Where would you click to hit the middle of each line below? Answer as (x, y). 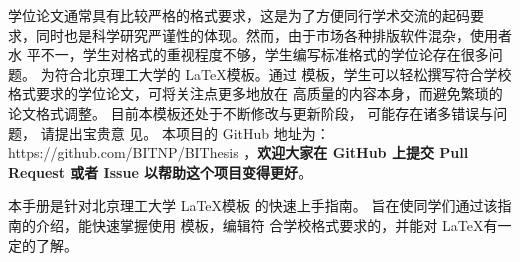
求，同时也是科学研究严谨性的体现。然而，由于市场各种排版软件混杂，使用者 (260, 34)
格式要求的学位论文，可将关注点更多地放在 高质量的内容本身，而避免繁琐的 (255, 93)
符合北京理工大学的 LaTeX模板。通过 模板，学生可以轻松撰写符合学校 (283, 73)
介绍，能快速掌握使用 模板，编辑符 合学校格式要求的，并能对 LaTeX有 (266, 224)
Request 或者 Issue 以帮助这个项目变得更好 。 (160, 171)
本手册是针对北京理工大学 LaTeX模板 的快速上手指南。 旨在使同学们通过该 (253, 205)
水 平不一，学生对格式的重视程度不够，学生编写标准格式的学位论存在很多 (248, 54)
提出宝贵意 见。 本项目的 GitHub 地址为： (192, 132)
